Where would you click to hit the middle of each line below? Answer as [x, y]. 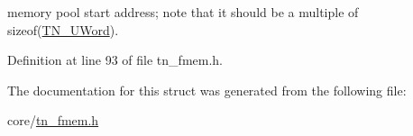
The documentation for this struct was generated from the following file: [207, 90]
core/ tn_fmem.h [53, 120]
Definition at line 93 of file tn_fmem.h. [115, 60]
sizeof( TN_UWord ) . [63, 29]
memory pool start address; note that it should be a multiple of [183, 12]
